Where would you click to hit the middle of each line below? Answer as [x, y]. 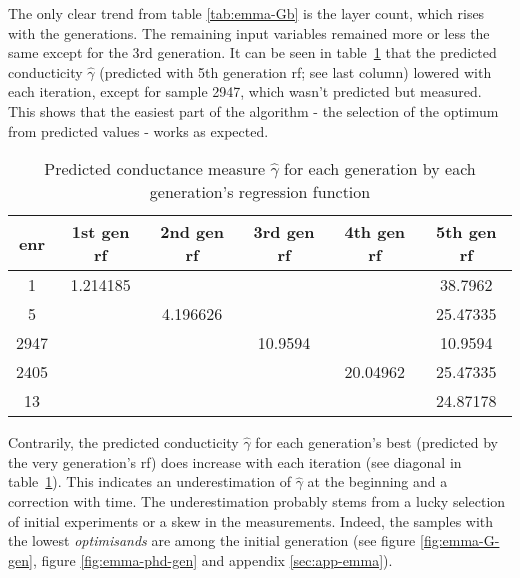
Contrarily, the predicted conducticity [123, 442]
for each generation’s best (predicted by [376, 442]
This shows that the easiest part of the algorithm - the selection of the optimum [253, 110]
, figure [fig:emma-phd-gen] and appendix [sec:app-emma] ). [212, 559]
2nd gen [192, 232]
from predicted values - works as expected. [138, 130]
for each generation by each [380, 169]
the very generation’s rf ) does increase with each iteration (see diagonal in [235, 461]
